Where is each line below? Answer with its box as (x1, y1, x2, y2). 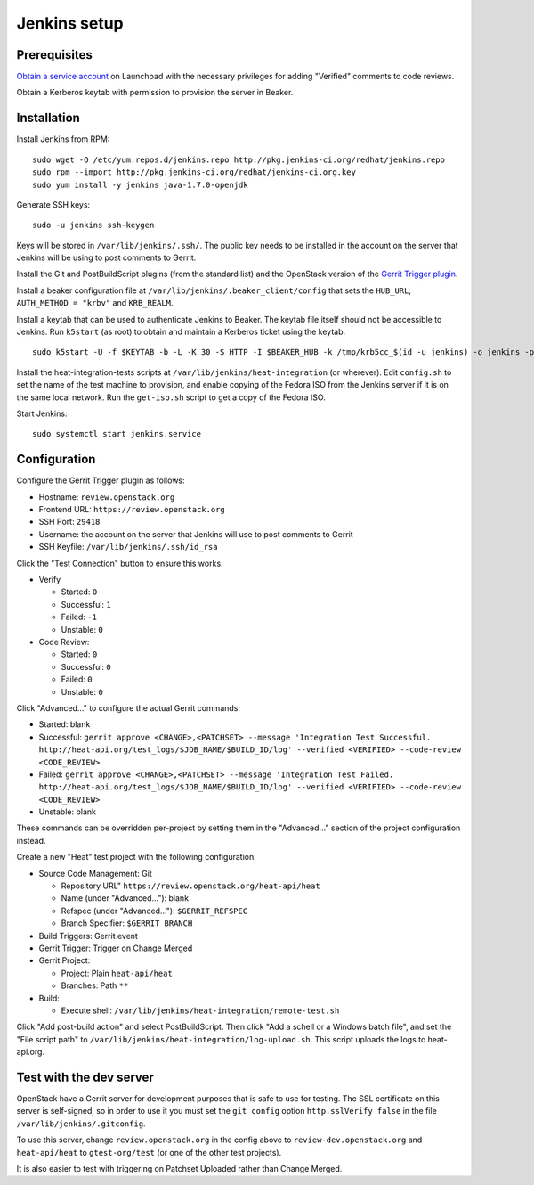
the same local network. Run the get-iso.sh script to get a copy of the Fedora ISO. (16, 392, 327, 403)
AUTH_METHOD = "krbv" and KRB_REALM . (16, 298, 174, 308)
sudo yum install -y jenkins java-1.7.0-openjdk (32, 179, 248, 190)
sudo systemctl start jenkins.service (32, 429, 202, 439)
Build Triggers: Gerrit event (38, 930, 138, 941)
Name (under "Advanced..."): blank (61, 893, 190, 903)
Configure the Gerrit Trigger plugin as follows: (16, 475, 186, 486)
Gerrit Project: (38, 955, 91, 966)
